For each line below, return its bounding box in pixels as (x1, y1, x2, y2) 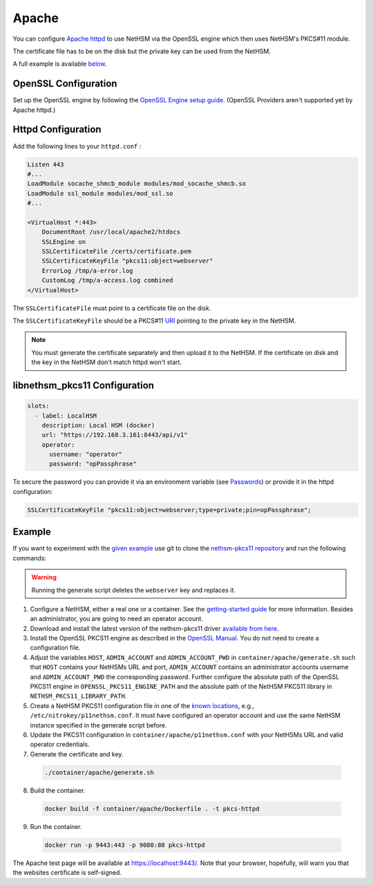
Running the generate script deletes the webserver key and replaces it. (31, 586, 236, 594)
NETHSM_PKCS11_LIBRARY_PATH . (30, 692, 127, 701)
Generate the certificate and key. (30, 750, 124, 758)
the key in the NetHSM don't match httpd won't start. (31, 358, 182, 366)
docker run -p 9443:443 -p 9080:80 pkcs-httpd (44, 841, 205, 849)
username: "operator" (49, 450, 122, 459)
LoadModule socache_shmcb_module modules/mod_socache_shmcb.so (27, 180, 247, 188)
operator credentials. (30, 740, 90, 749)
